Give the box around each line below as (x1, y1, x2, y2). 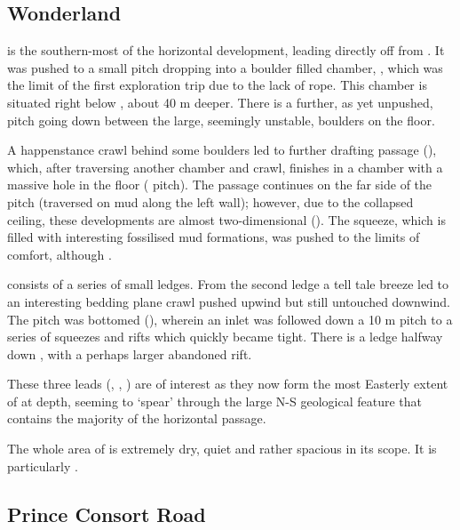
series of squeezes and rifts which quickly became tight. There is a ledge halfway (7, 327, 443, 346)
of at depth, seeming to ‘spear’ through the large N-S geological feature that (7, 391, 422, 410)
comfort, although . (7, 245, 112, 263)
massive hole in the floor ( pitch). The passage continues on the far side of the (7, 175, 432, 194)
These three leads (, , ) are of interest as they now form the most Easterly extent (7, 374, 448, 393)
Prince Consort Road (7, 500, 206, 527)
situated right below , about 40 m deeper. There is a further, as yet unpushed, (7, 92, 433, 111)
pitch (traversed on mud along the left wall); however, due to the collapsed (7, 192, 414, 211)
